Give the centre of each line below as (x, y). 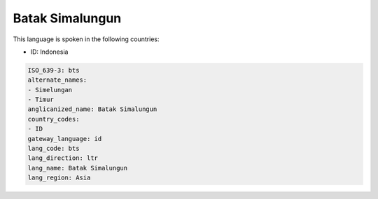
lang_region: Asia (59, 178)
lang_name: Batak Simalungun (78, 168)
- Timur (41, 100)
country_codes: (54, 119)
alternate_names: (57, 80)
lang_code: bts (54, 149)
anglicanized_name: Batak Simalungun (92, 109)
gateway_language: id (65, 139)
